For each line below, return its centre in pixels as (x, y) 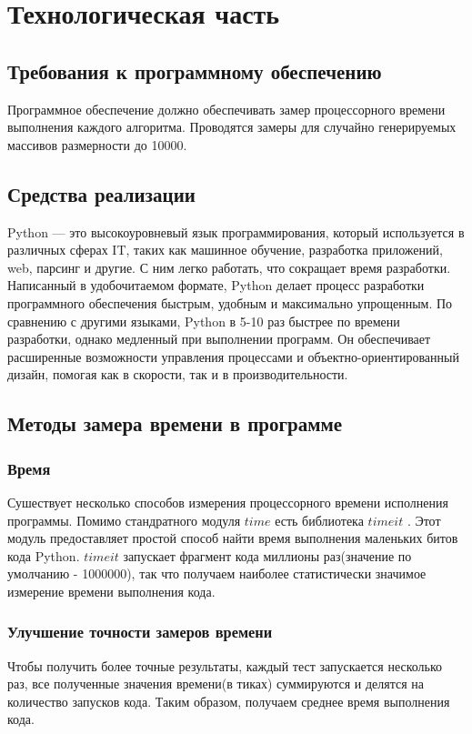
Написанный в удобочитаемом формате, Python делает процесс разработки (216, 285)
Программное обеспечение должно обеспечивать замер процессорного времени (226, 109)
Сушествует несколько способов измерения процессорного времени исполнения (228, 502)
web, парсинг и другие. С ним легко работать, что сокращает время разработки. (229, 267)
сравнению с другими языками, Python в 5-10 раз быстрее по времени (204, 321)
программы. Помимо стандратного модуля (124, 520)
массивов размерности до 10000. (97, 144)
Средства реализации (101, 193)
